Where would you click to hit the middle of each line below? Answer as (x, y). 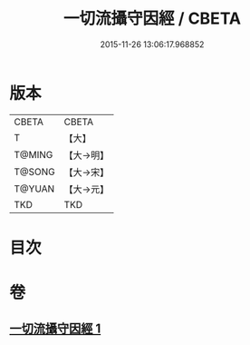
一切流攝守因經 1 (55, 329)
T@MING (34, 154)
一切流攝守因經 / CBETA (152, 19)
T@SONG (35, 172)
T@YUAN (34, 189)
